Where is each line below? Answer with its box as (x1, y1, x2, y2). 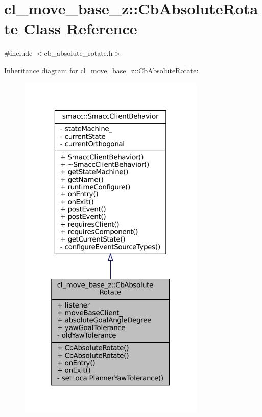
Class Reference (23, 18, 137, 39)
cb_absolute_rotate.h (44, 48, 113, 58)
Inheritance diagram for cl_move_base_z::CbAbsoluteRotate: (4, 64, 199, 75)
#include (4, 48, 33, 58)
